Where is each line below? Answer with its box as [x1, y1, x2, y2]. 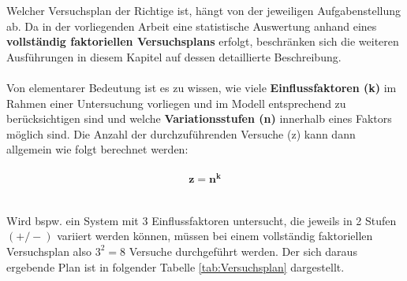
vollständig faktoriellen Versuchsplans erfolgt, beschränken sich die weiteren [6, 33, 399, 50]
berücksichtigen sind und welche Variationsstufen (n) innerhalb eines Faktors [6, 110, 392, 127]
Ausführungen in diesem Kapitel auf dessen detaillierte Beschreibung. [6, 48, 342, 65]
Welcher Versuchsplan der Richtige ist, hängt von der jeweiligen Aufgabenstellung [6, 2, 401, 18]
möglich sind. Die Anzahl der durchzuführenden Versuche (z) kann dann [6, 125, 356, 142]
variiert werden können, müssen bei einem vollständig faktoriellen [57, 227, 373, 244]
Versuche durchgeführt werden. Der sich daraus [129, 242, 357, 259]
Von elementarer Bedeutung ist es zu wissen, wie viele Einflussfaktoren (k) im [6, 79, 397, 95]
